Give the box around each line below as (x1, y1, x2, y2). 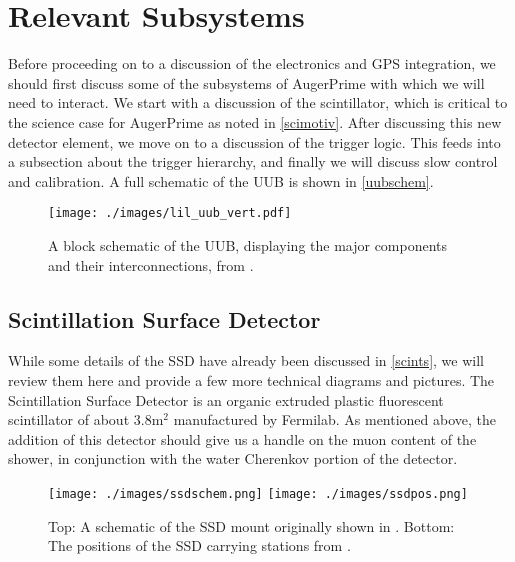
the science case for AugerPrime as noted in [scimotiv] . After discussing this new (8, 111, 502, 132)
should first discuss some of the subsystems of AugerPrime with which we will (8, 72, 485, 93)
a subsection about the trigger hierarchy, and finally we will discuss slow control (8, 151, 498, 172)
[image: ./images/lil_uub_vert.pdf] (48, 206, 292, 221)
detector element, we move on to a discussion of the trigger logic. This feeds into (8, 131, 501, 152)
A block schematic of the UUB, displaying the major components (48, 234, 448, 255)
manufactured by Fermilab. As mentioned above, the (173, 409, 497, 430)
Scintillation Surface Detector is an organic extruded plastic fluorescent (8, 389, 444, 410)
